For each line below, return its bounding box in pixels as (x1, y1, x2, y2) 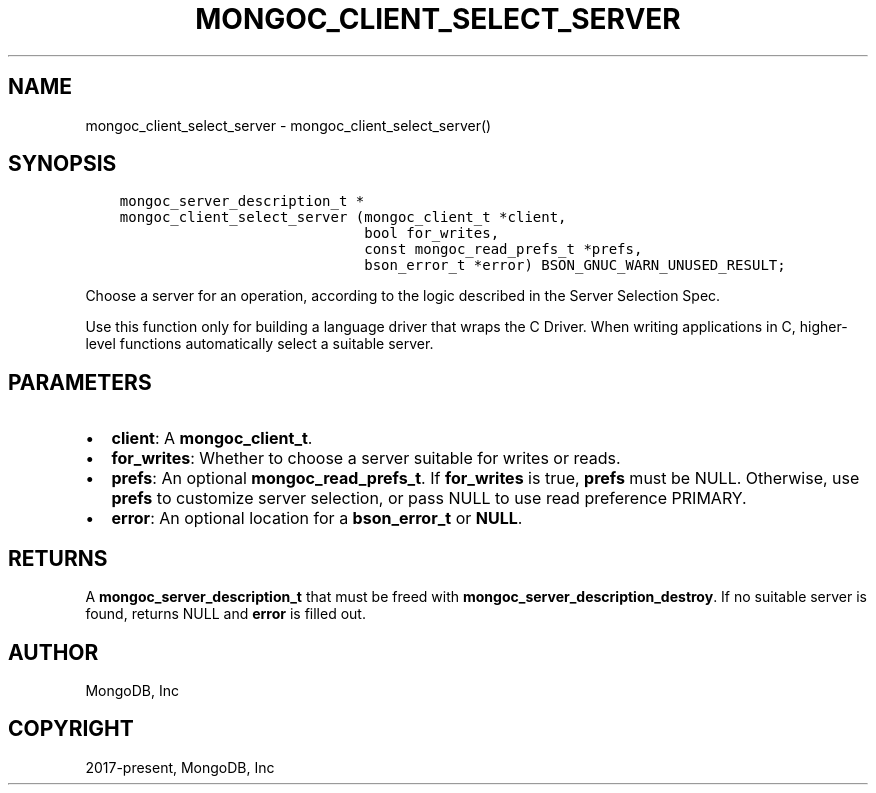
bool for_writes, (364, 225, 500, 242)
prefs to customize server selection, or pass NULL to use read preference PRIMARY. (111, 488, 747, 509)
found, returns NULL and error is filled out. (85, 605, 366, 623)
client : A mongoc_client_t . (111, 428, 313, 449)
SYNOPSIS (8, 151, 117, 177)
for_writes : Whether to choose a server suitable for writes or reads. (111, 448, 621, 469)
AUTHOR (8, 639, 99, 665)
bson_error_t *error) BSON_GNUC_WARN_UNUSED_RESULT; (364, 257, 786, 274)
